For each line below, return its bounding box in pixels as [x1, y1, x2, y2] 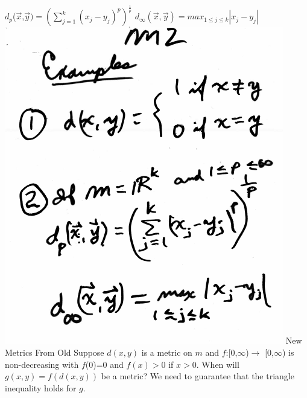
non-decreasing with [5, 358, 79, 370]
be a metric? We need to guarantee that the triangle [101, 370, 294, 382]
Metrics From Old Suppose [5, 345, 104, 358]
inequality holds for [5, 381, 77, 394]
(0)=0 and [85, 358, 124, 370]
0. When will [192, 358, 239, 370]
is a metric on [141, 345, 192, 358]
